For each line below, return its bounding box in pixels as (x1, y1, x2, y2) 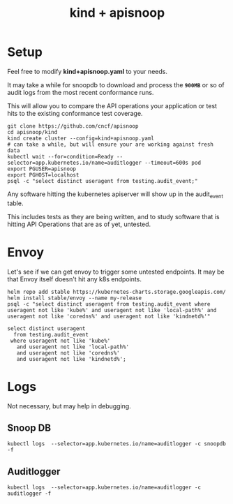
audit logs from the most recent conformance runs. (7, 88, 154, 96)
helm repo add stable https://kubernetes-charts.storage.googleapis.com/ (7, 288, 227, 295)
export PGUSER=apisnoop (7, 165, 77, 172)
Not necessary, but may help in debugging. (7, 401, 131, 410)
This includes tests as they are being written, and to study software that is (7, 212, 220, 221)
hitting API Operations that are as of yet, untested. (7, 220, 151, 228)
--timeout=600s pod (144, 159, 201, 166)
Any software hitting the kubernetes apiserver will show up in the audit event (7, 190, 223, 200)
